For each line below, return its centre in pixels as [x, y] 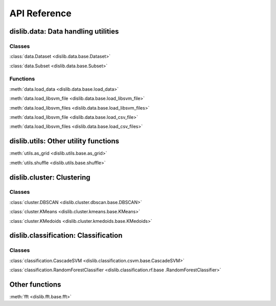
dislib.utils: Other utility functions [64, 141]
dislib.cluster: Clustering [50, 177]
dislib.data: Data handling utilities [64, 31]
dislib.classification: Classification [66, 235]
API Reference [40, 13]
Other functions [35, 285]
